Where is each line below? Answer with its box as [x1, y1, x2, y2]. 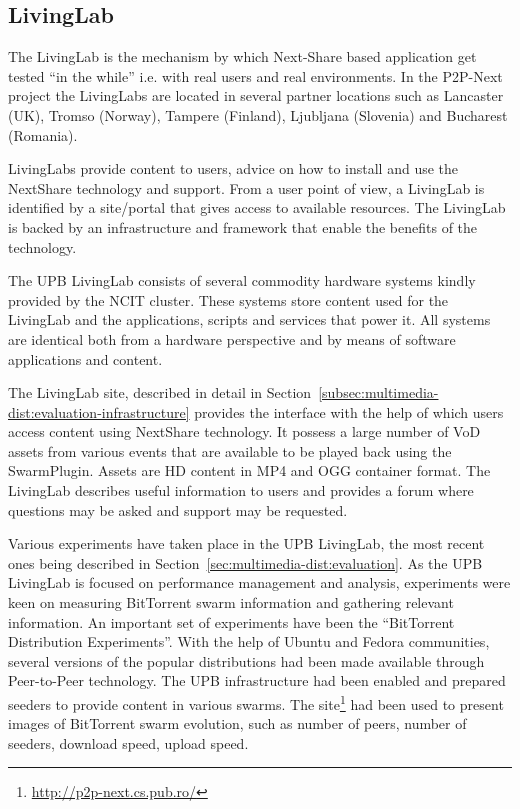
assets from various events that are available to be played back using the [8, 440, 452, 461]
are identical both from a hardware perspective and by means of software [8, 328, 456, 349]
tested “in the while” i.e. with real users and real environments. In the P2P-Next [8, 65, 503, 86]
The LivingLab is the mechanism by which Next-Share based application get [8, 46, 477, 67]
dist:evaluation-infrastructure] [8, 401, 190, 422]
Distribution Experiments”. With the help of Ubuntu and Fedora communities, [8, 631, 490, 652]
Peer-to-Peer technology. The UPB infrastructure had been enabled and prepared [8, 670, 506, 691]
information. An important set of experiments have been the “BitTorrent [8, 611, 455, 632]
